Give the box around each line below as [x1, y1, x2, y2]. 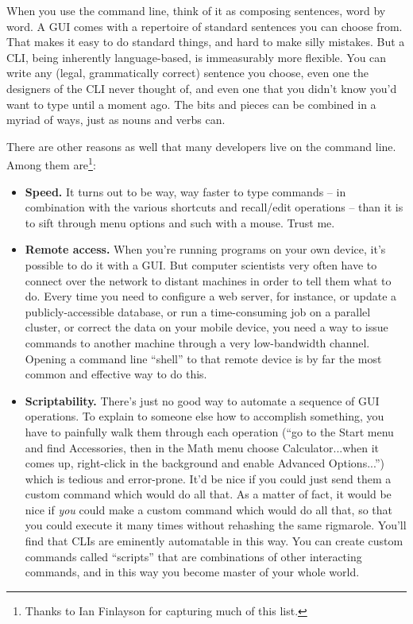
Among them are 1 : [6, 154, 96, 172]
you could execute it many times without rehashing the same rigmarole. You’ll [25, 517, 407, 533]
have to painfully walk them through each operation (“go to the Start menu [25, 423, 394, 440]
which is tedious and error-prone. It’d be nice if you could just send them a [25, 470, 392, 486]
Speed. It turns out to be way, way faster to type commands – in [25, 183, 346, 200]
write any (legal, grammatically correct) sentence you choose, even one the [6, 64, 369, 81]
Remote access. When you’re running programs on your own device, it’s [25, 241, 386, 258]
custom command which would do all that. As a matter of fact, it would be [25, 486, 392, 502]
